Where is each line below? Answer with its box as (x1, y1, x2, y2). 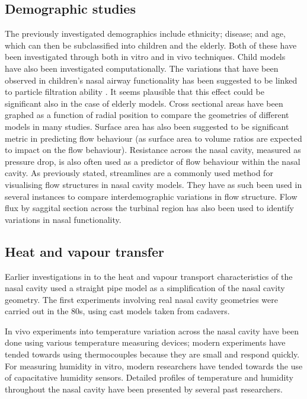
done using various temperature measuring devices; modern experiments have (5, 336, 286, 349)
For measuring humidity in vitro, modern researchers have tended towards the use (5, 359, 303, 372)
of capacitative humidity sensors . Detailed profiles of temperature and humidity (5, 371, 293, 384)
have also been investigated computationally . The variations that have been (5, 62, 279, 74)
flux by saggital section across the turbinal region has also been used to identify (5, 202, 294, 214)
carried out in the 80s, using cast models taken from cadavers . (5, 305, 230, 317)
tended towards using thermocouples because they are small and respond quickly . (5, 348, 300, 360)
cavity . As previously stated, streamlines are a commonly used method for (5, 167, 273, 179)
